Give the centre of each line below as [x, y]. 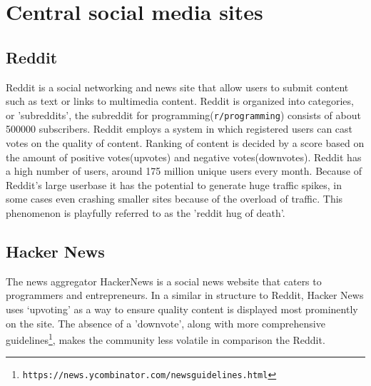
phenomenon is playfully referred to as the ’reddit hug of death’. [146, 212]
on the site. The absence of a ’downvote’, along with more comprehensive [166, 323]
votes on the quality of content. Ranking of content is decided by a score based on [185, 143]
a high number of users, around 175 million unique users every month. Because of [184, 171]
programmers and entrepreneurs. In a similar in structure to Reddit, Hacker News [185, 295]
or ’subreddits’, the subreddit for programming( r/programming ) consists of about [183, 115]
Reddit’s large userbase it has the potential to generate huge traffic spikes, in [174, 184]
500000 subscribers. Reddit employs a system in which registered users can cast [179, 129]
